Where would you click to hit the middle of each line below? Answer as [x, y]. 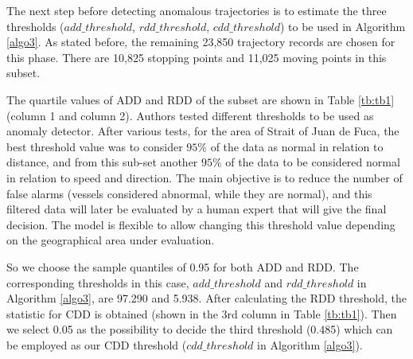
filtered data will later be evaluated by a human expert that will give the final [197, 209]
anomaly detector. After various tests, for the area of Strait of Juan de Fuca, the [203, 131]
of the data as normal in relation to [297, 146]
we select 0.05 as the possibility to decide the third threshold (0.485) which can [200, 329]
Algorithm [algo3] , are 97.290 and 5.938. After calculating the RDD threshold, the [206, 298]
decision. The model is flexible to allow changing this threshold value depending [201, 224]
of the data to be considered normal [313, 162]
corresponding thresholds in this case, [98, 282]
